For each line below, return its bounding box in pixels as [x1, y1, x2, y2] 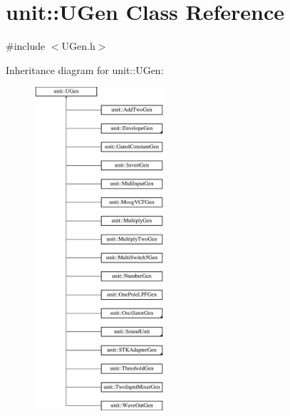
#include [6, 38, 46, 53]
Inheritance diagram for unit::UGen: [6, 62, 164, 77]
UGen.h [61, 38, 95, 53]
